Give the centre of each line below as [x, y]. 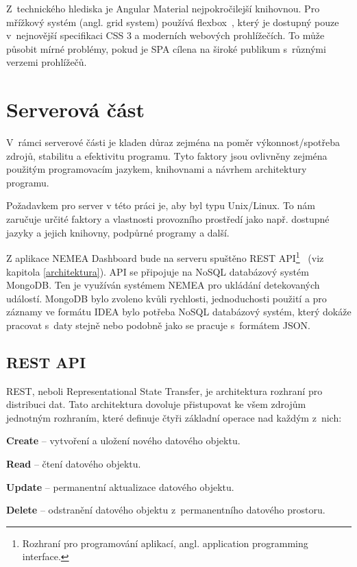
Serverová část [76, 109]
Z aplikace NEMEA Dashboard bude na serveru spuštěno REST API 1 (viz [165, 257]
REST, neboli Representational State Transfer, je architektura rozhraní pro [164, 390]
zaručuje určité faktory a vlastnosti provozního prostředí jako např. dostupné [168, 219]
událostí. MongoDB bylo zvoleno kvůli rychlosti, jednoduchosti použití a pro [167, 298]
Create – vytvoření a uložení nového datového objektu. [123, 441]
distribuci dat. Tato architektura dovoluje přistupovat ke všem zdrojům [156, 404]
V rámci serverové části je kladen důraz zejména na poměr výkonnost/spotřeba [173, 142]
